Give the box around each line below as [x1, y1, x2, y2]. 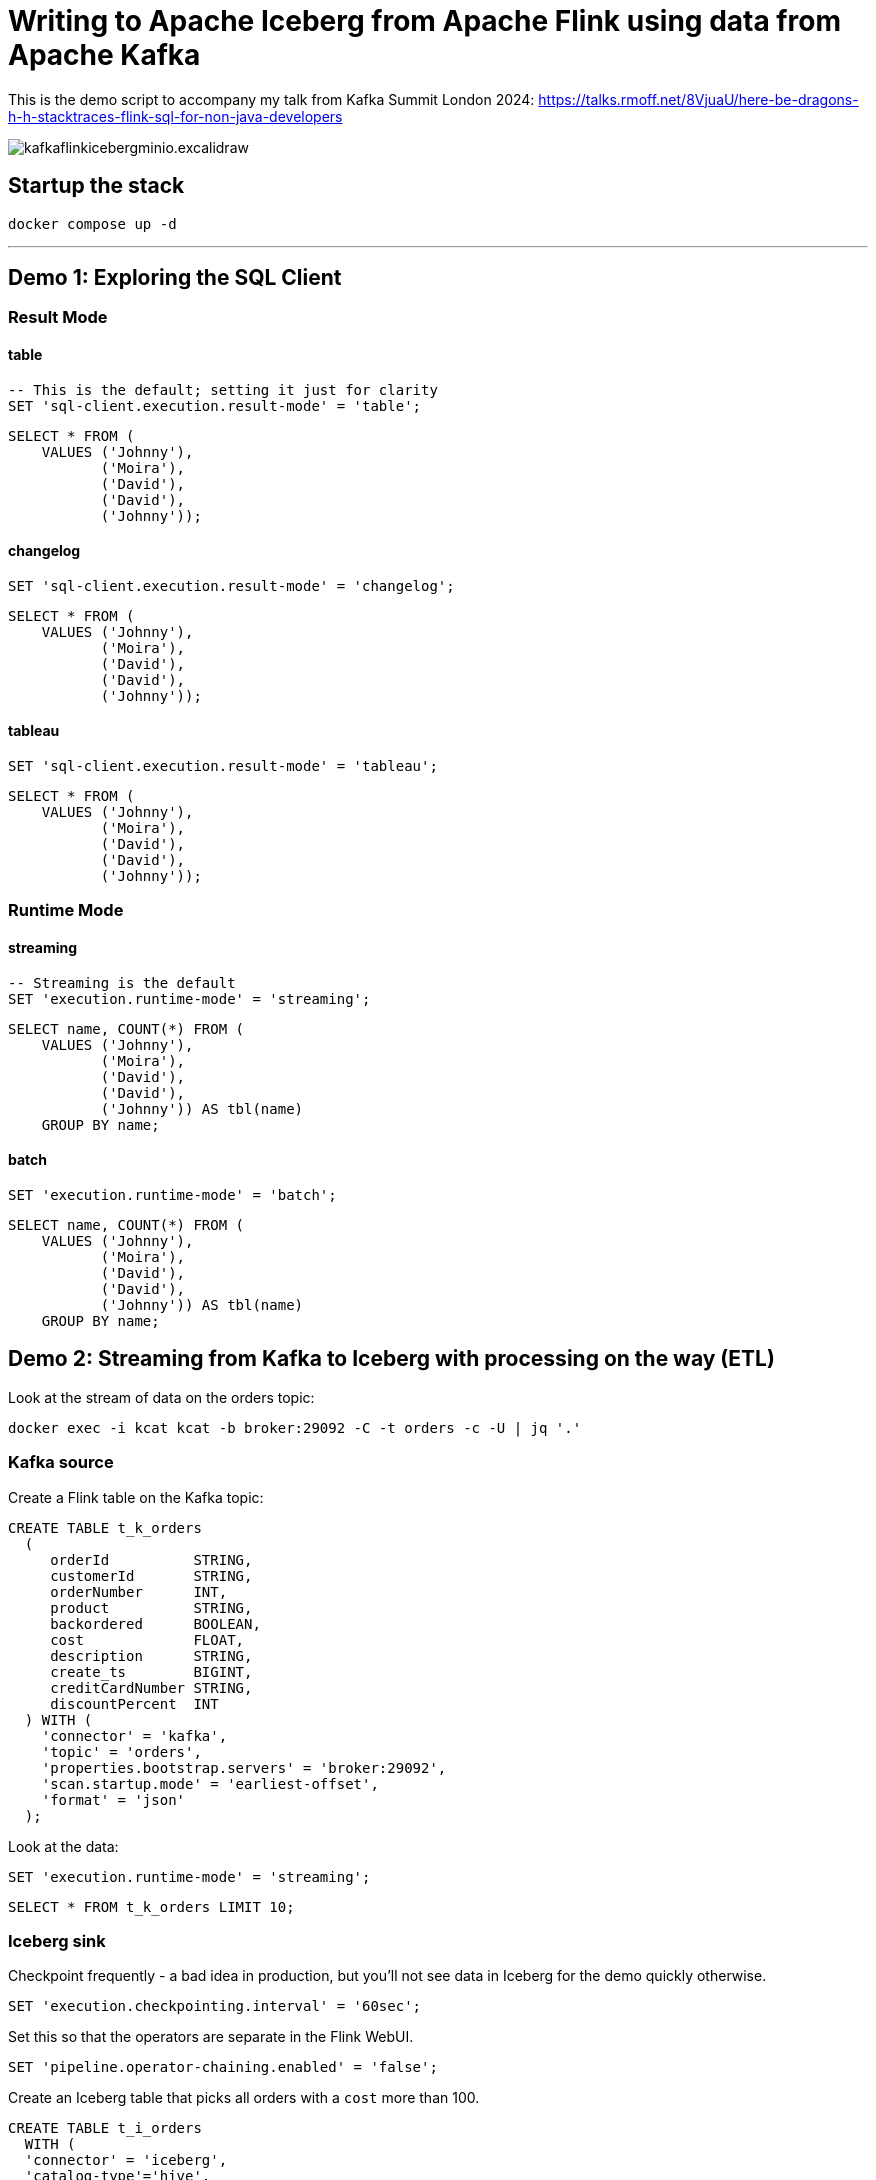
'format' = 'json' [41, 1791, 186, 1808]
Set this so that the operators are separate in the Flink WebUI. [8, 2028, 414, 2046]
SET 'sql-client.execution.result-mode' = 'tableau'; [8, 758, 438, 775]
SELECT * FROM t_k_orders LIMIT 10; [8, 1898, 295, 1915]
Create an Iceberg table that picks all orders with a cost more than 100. [8, 2089, 480, 2107]
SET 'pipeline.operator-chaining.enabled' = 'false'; [8, 2059, 438, 2076]
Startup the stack [8, 173, 185, 199]
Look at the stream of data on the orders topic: [8, 1388, 315, 1406]
